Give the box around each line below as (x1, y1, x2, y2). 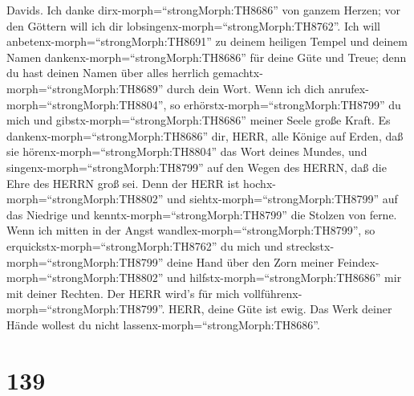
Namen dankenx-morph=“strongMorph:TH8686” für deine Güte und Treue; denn (6, 48, 407, 65)
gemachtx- (213, 64, 263, 81)
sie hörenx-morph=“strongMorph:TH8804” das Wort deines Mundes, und (6, 143, 367, 160)
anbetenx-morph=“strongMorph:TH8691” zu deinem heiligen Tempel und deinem (6, 33, 408, 50)
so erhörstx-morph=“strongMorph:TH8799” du (170, 96, 401, 112)
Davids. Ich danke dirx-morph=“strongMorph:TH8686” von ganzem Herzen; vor (6, 2, 400, 18)
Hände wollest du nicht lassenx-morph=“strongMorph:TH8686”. (6, 316, 320, 333)
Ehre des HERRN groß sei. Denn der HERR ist (6, 174, 240, 191)
